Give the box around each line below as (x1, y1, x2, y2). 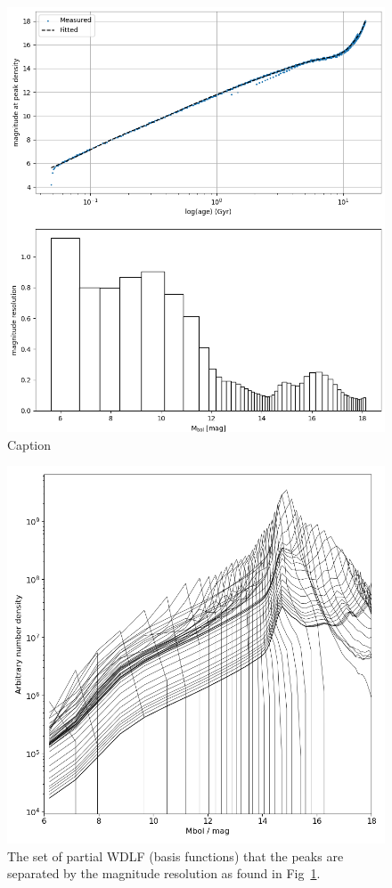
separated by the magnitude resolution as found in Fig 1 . (7, 864, 321, 883)
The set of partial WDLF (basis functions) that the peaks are (7, 846, 344, 865)
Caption (7, 435, 52, 453)
